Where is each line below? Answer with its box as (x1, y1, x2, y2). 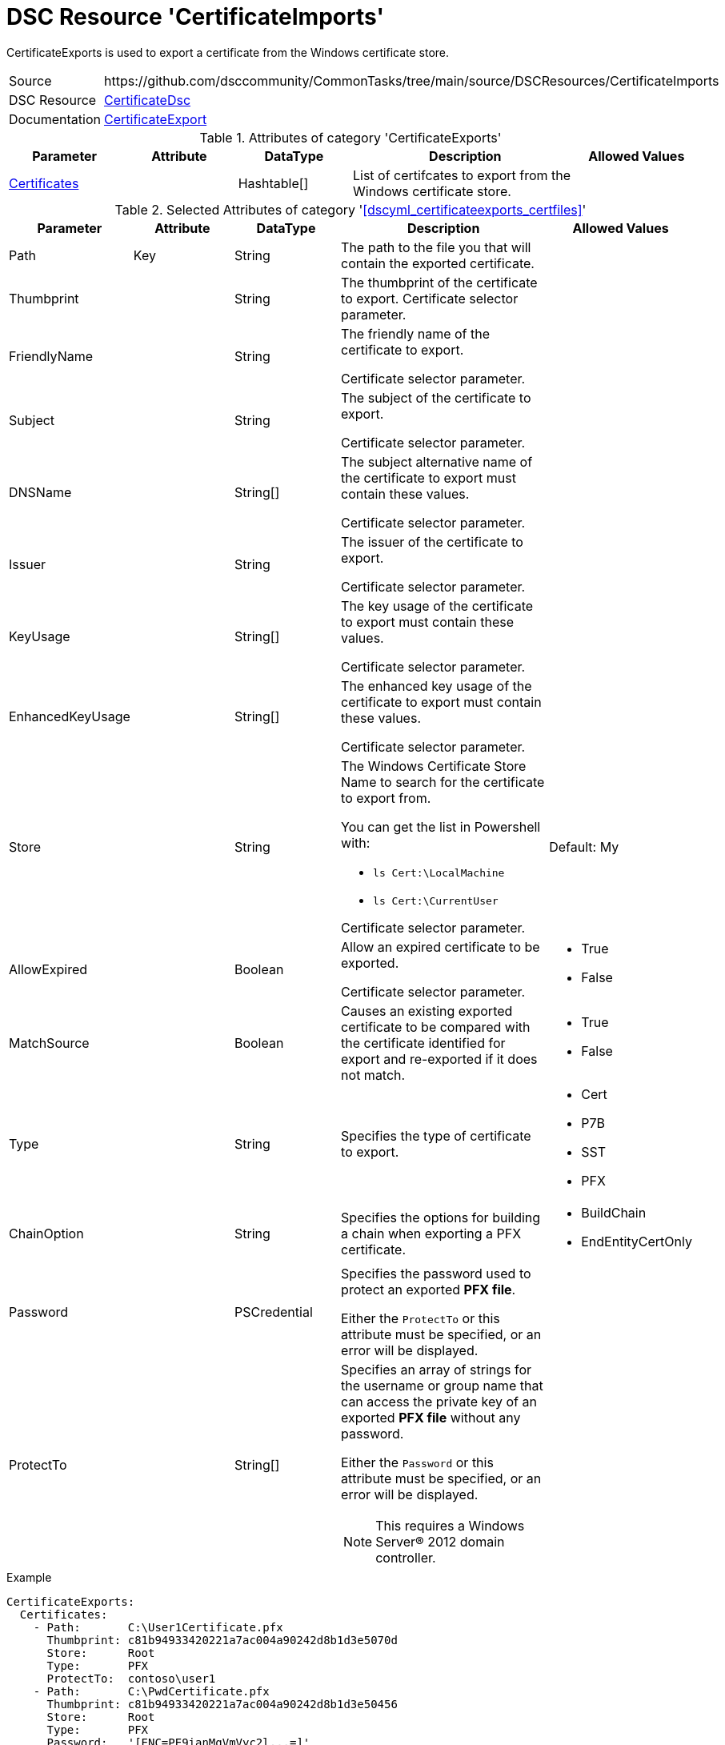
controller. (375, 1549, 436, 1566)
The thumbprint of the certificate (341, 274, 538, 291)
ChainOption (9, 1225, 84, 1242)
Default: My (549, 838, 619, 855)
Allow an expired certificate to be (341, 938, 540, 955)
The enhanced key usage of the (341, 677, 532, 694)
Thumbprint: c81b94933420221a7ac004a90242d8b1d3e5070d (46, 1633, 398, 1647)
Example (6, 1570, 52, 1584)
